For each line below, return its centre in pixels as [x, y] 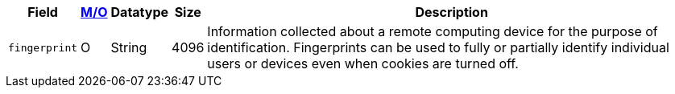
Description [451, 12]
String [129, 47]
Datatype [140, 12]
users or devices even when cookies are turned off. [363, 63]
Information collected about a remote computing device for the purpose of [433, 31]
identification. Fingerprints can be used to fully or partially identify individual [438, 47]
